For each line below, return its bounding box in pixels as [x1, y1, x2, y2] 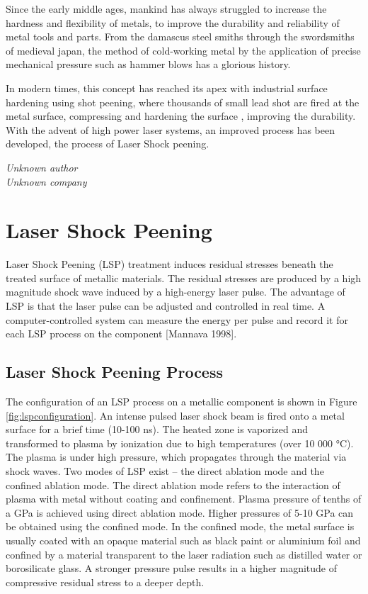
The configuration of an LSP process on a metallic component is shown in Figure [6, 394, 357, 409]
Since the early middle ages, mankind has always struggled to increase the [6, 1, 327, 16]
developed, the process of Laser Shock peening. [6, 136, 209, 151]
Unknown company [6, 174, 87, 189]
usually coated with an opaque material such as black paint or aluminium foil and [6, 532, 361, 547]
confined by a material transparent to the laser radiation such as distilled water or [6, 547, 362, 561]
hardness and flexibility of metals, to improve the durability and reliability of [6, 15, 340, 30]
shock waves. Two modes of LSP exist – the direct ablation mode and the [6, 463, 324, 478]
